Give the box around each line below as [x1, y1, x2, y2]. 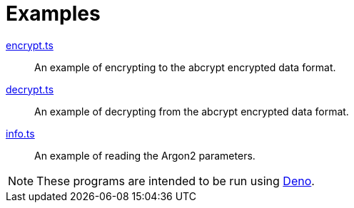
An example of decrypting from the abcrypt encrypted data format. [34, 105, 349, 118]
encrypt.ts [6, 38, 54, 51]
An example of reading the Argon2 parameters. [34, 149, 256, 162]
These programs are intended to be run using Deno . [36, 173, 315, 188]
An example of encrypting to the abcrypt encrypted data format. [34, 61, 336, 73]
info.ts [6, 127, 35, 140]
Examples [6, 1, 101, 26]
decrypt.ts [6, 83, 54, 95]
